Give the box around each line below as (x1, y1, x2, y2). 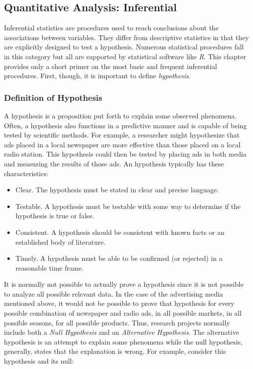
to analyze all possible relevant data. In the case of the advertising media (4, 288, 223, 299)
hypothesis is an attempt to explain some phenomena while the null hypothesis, (4, 336, 243, 346)
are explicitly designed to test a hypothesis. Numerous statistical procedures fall (4, 42, 244, 52)
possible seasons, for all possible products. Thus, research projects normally (4, 317, 230, 327)
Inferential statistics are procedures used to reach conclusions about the (4, 23, 219, 33)
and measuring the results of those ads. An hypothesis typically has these (4, 158, 224, 168)
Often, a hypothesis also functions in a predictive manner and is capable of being (4, 120, 247, 130)
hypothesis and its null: (4, 356, 74, 366)
